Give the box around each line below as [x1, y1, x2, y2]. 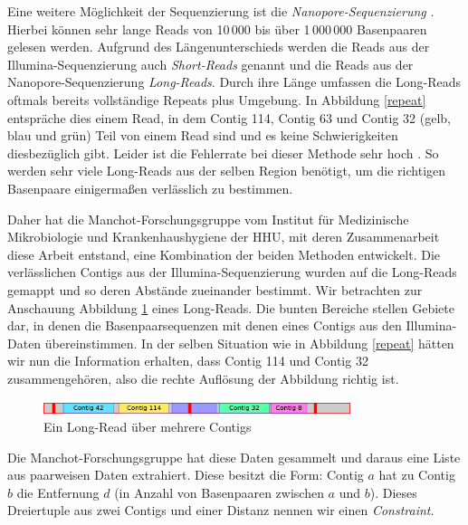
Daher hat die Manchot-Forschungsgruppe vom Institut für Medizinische [7, 209, 409, 228]
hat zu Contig [378, 465, 455, 484]
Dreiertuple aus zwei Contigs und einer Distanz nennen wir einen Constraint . [7, 501, 435, 520]
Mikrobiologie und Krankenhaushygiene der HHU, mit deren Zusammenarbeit [7, 227, 440, 246]
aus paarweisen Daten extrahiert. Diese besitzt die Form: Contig [7, 465, 364, 484]
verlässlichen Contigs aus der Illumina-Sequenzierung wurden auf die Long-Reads [7, 262, 457, 282]
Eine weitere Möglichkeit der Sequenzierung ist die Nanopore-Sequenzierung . [7, 2, 435, 20]
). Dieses [369, 482, 417, 501]
